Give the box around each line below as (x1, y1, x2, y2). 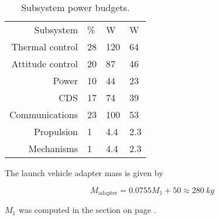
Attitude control (11, 57, 78, 70)
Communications (9, 108, 78, 121)
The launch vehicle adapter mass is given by (5, 167, 163, 178)
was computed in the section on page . (18, 204, 156, 216)
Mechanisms (28, 142, 78, 155)
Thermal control (11, 40, 78, 53)
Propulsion (33, 125, 78, 138)
